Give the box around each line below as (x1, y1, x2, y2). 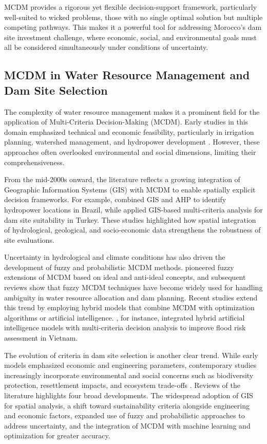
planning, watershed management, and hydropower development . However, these (4, 136, 260, 147)
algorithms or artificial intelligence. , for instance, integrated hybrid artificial (4, 312, 245, 323)
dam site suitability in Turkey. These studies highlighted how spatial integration (4, 214, 256, 225)
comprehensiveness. (4, 156, 65, 167)
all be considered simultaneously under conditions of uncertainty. (4, 42, 208, 52)
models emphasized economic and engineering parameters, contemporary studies (4, 360, 257, 370)
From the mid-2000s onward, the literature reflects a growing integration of (4, 174, 240, 185)
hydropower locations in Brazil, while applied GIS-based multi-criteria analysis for (4, 204, 263, 215)
